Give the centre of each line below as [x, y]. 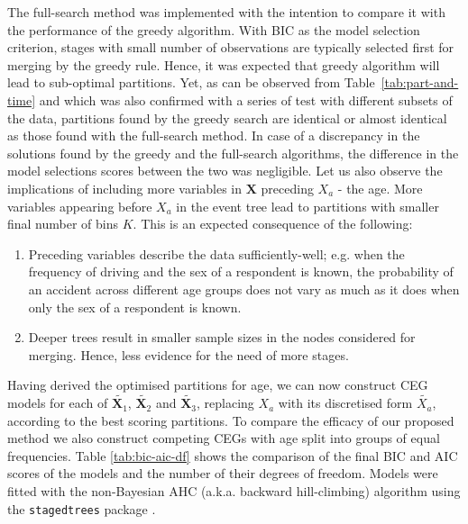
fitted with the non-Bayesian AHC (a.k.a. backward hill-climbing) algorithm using [234, 491]
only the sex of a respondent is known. [135, 307]
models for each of [58, 403]
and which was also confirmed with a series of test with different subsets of [246, 99]
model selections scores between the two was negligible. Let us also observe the [225, 171]
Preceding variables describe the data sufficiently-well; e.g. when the [216, 253]
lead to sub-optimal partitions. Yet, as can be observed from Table [191, 82]
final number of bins [63, 224]
